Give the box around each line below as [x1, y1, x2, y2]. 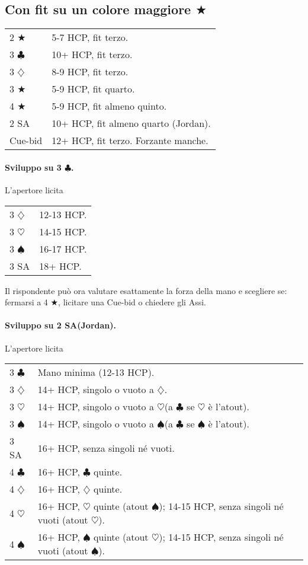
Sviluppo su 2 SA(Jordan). [5, 319, 116, 331]
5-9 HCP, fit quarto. [52, 82, 135, 96]
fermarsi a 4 [5, 296, 48, 308]
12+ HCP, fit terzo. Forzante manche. [52, 133, 208, 148]
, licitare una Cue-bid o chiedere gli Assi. [58, 296, 206, 308]
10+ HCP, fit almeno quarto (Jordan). [52, 116, 211, 130]
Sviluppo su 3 [5, 161, 62, 173]
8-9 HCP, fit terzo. [52, 65, 129, 79]
